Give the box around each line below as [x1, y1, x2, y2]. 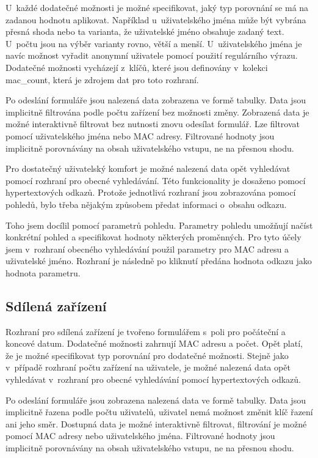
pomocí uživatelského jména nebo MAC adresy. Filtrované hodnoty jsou [5, 129, 275, 142]
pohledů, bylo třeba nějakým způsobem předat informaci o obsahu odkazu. [5, 198, 287, 210]
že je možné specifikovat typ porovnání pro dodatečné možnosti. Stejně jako [5, 349, 289, 361]
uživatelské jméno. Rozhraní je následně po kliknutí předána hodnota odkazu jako [5, 254, 312, 267]
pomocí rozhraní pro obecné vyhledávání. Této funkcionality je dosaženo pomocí [5, 174, 306, 187]
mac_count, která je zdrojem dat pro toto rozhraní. [5, 73, 199, 86]
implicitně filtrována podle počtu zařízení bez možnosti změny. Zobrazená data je [5, 105, 309, 118]
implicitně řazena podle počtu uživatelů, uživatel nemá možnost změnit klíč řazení [5, 405, 313, 418]
